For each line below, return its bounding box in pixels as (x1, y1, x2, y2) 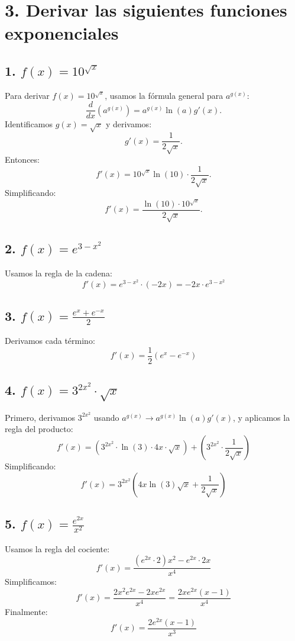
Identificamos (5, 118, 53, 130)
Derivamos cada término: (5, 334, 95, 347)
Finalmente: (5, 605, 48, 618)
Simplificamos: (5, 575, 57, 588)
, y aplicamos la (233, 411, 290, 423)
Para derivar (5, 89, 50, 101)
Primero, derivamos (5, 411, 75, 423)
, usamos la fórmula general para (105, 89, 223, 101)
